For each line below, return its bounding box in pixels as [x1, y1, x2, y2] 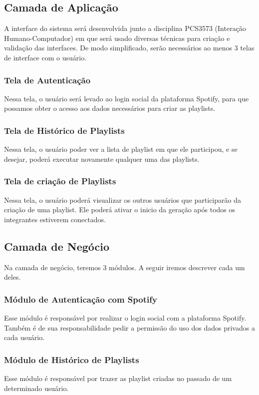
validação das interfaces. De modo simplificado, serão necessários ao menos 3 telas [4, 42, 255, 53]
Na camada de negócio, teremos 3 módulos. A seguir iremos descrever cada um [4, 262, 245, 272]
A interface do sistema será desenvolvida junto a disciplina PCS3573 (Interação [4, 23, 246, 33]
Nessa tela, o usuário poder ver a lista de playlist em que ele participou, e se [4, 144, 238, 154]
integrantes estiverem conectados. [4, 214, 106, 224]
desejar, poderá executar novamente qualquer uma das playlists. [4, 153, 200, 164]
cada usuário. [4, 332, 45, 343]
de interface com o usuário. [4, 52, 87, 62]
